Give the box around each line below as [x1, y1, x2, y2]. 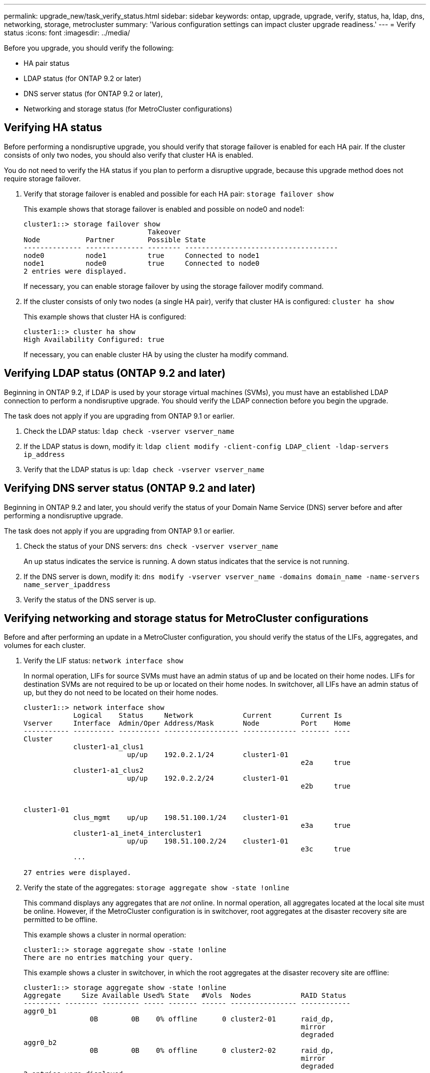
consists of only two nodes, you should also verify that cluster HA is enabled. [4, 150, 253, 159]
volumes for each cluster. [4, 641, 86, 650]
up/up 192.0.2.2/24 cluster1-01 [127, 774, 289, 783]
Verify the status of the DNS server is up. [24, 595, 156, 604]
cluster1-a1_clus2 [73, 766, 144, 775]
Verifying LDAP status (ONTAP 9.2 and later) [4, 367, 226, 380]
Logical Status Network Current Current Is [73, 711, 343, 720]
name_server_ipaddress [24, 580, 111, 589]
